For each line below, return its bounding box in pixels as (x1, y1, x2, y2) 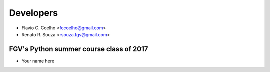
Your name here (21, 58, 55, 64)
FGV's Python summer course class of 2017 (9, 45, 148, 53)
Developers (9, 7, 58, 18)
